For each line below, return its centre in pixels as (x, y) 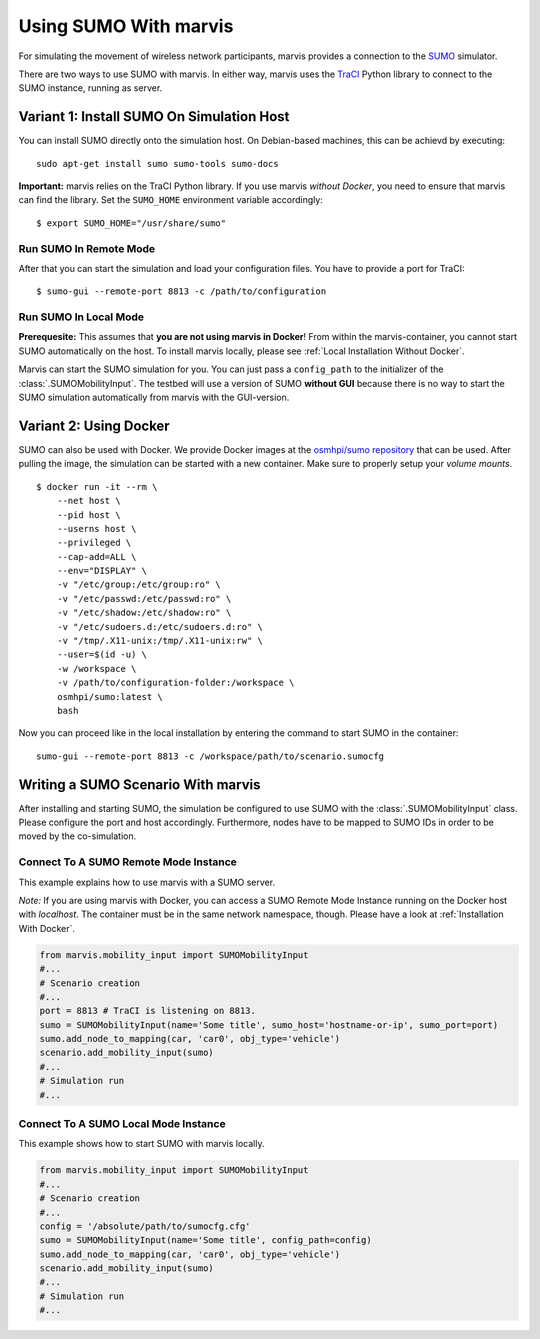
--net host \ (88, 501)
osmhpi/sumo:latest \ (110, 696)
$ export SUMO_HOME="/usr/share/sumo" (131, 223)
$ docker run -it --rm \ (97, 486)
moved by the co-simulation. (77, 836)
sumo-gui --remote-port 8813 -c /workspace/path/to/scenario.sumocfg (210, 756)
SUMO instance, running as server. (90, 88)
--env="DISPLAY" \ (102, 571)
